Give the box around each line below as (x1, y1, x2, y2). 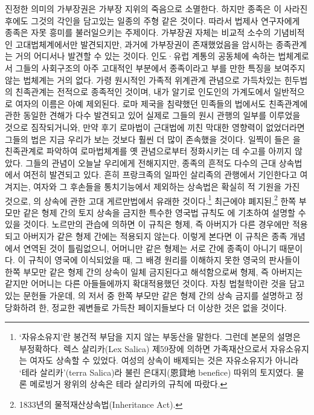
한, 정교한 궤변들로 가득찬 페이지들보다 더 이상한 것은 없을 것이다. (39, 301, 287, 313)
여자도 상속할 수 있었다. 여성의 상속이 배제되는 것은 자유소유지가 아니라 (30, 354, 299, 367)
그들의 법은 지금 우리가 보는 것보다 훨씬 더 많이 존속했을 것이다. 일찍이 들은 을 (5, 132, 301, 145)
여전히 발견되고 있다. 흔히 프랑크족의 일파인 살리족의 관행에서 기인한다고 (23, 168, 297, 181)
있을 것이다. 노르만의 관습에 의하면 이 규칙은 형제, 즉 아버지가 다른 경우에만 (5, 218, 290, 230)
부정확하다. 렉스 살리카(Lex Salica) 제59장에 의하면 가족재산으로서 (19, 342, 268, 355)
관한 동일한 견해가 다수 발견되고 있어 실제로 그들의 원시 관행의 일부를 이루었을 (5, 109, 301, 122)
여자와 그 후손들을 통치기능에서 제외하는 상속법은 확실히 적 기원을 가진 (33, 180, 300, 192)
